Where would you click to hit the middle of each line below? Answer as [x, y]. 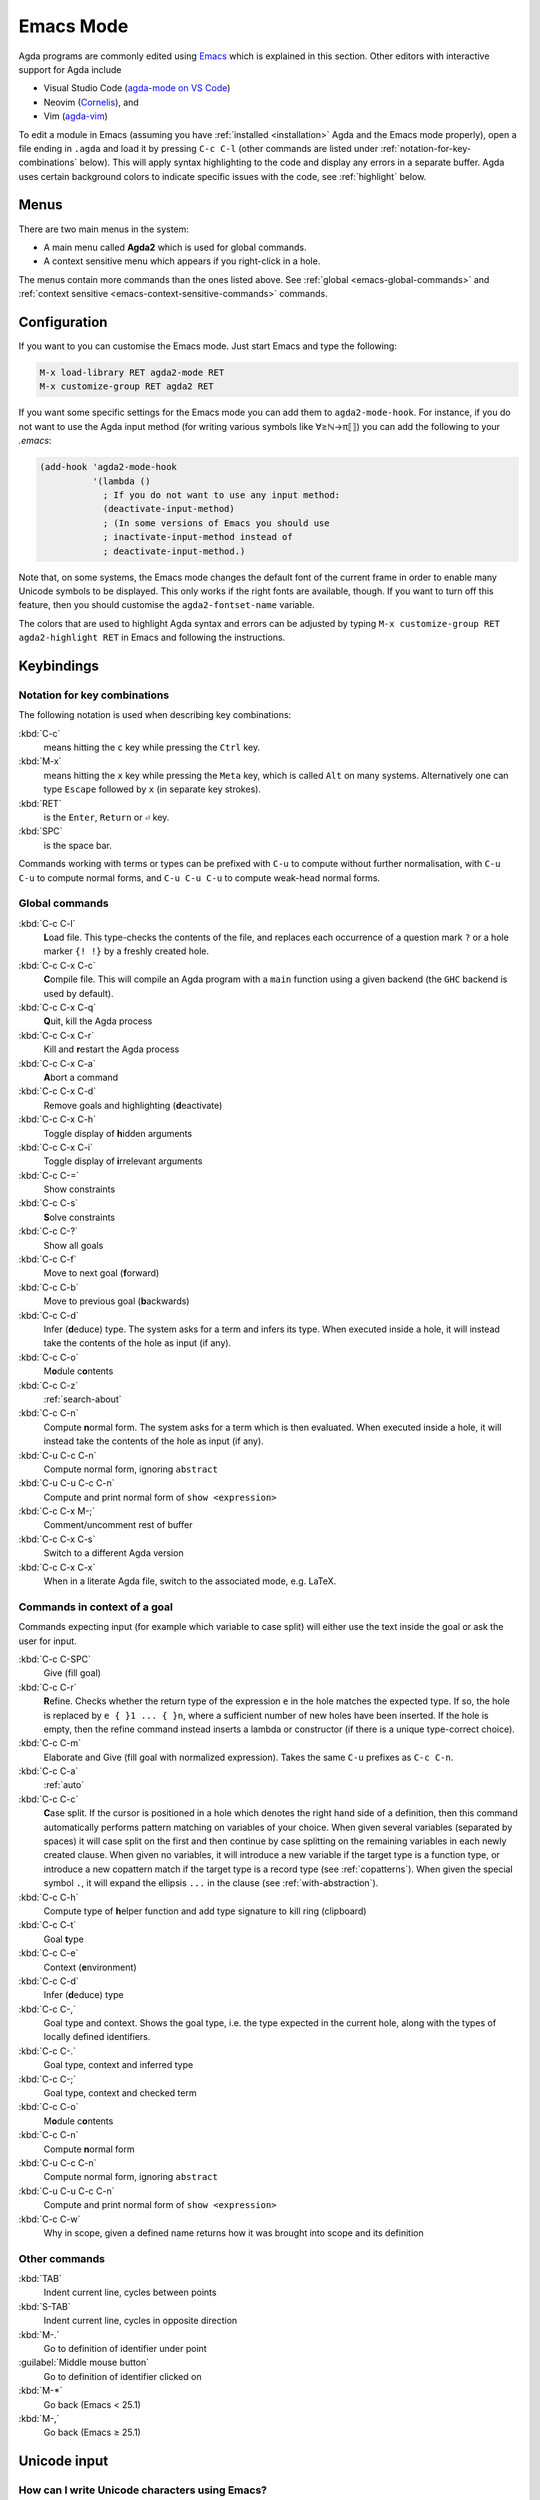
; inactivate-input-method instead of [198, 537]
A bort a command [81, 1077]
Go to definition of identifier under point [125, 2349]
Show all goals [73, 1245]
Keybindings [59, 665]
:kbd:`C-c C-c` [48, 1799]
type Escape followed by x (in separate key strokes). [152, 789]
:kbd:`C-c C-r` [47, 1687]
